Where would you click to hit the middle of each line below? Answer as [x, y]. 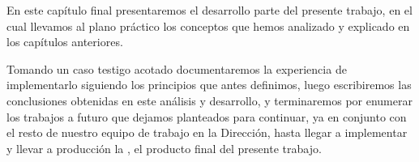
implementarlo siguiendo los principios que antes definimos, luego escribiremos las [209, 85]
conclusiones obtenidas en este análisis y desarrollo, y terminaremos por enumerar [209, 100]
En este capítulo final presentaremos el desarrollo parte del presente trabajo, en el [209, 10]
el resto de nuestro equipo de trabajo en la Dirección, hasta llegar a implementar [207, 132]
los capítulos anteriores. [65, 42]
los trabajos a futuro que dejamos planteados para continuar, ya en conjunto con [207, 116]
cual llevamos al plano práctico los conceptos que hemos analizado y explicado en [208, 26]
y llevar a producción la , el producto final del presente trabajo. [164, 148]
